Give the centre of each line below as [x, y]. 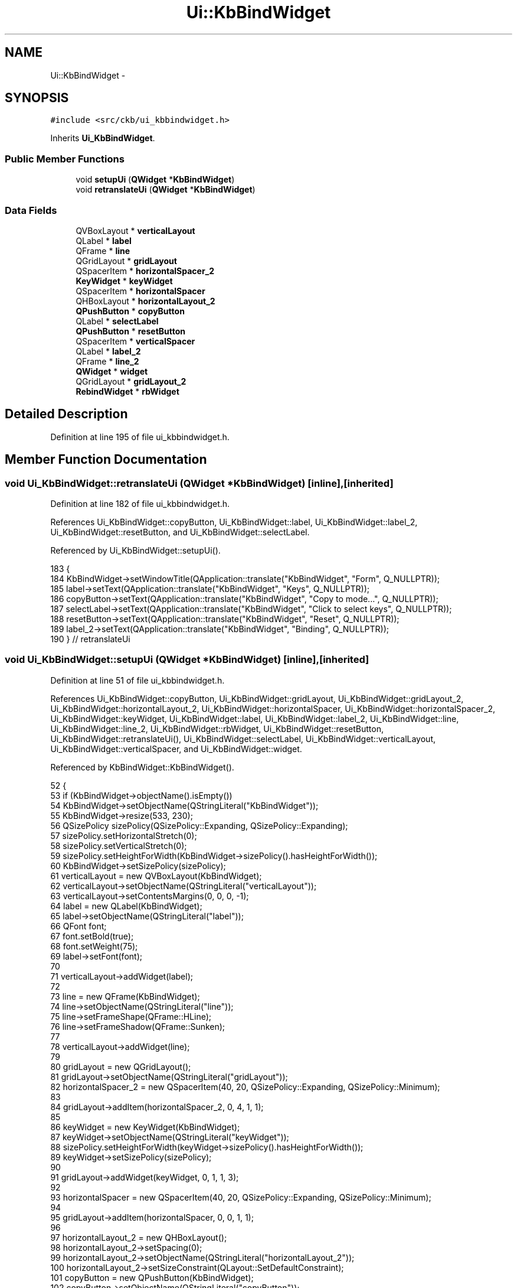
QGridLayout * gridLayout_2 [131, 381]
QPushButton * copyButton [130, 311]
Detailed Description [66, 414]
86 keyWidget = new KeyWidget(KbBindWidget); [145, 1127]
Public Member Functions [65, 159]
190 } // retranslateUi [90, 639]
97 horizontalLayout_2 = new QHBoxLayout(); [139, 1237]
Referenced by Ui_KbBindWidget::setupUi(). [135, 550]
